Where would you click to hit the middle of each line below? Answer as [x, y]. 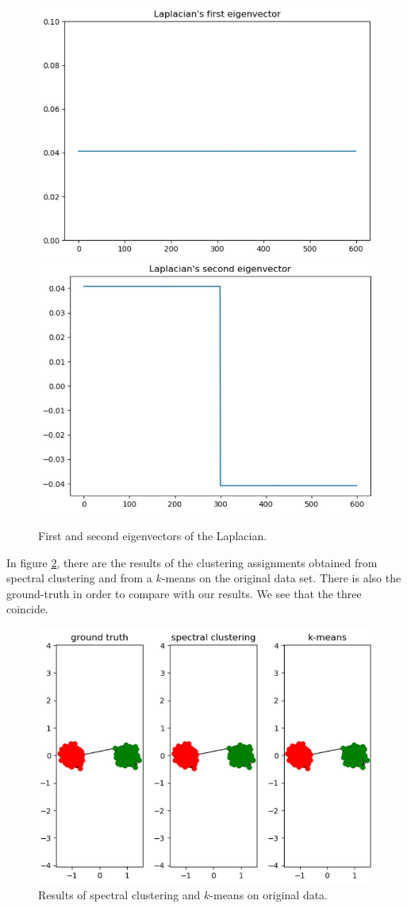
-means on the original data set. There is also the [281, 578]
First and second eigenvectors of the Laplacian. [153, 535]
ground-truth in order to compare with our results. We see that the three [184, 593]
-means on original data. [269, 895]
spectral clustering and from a [79, 578]
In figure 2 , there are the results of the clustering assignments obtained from [192, 562]
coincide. [27, 609]
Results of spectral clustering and [119, 895]
